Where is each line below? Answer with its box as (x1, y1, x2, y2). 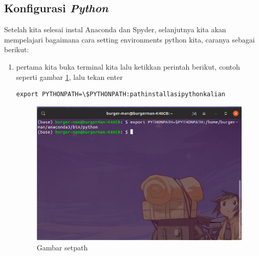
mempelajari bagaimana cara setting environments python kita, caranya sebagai (4, 34, 255, 45)
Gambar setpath (36, 242, 88, 252)
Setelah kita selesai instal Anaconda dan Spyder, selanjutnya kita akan (4, 24, 226, 35)
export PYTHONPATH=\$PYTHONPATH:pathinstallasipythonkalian (16, 91, 225, 98)
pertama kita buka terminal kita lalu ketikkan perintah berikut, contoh (16, 61, 240, 72)
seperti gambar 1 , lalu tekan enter (16, 71, 123, 82)
